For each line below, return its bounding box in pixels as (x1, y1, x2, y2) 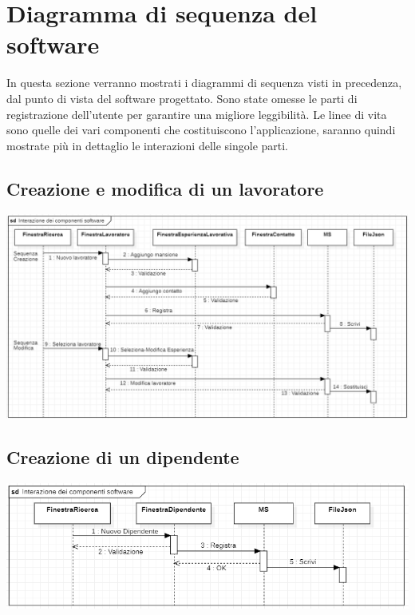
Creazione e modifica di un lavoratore (6, 176, 324, 200)
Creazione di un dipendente (6, 445, 239, 470)
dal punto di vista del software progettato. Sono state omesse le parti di (6, 89, 358, 106)
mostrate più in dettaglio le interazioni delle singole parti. (6, 137, 289, 153)
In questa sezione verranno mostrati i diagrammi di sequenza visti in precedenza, (6, 74, 402, 91)
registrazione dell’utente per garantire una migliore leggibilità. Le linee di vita (6, 105, 387, 122)
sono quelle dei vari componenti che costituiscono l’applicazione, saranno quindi (6, 121, 396, 138)
